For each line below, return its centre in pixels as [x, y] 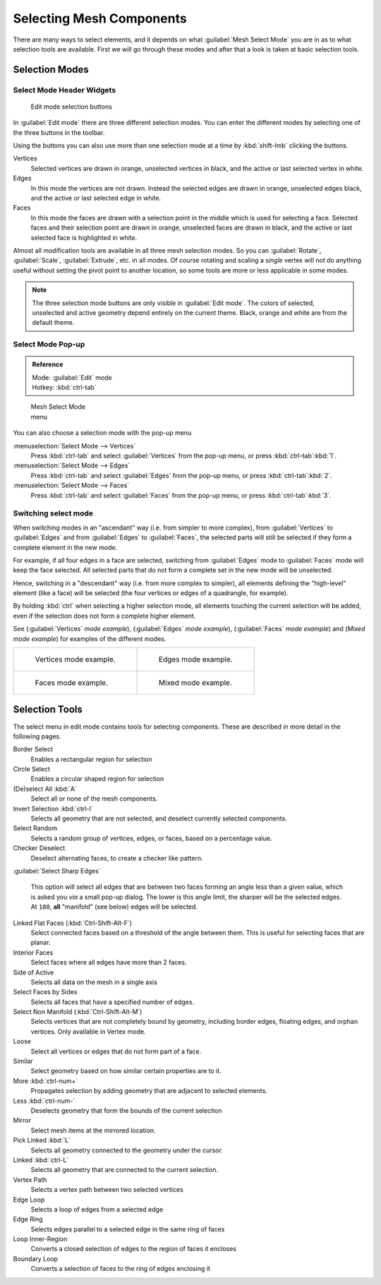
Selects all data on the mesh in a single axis [94, 982]
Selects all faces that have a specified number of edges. [112, 1002]
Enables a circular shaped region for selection [97, 779]
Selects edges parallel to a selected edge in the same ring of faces [128, 1229]
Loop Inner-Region [40, 1239]
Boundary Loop [36, 1259]
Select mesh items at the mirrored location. [93, 1130]
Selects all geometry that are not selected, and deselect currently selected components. [159, 818]
